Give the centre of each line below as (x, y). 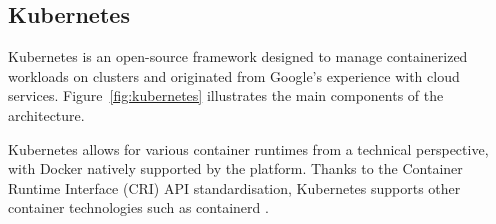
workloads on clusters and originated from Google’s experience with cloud (234, 75)
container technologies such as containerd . (138, 207)
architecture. (46, 114)
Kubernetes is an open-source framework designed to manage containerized (238, 56)
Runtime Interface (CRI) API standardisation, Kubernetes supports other (234, 187)
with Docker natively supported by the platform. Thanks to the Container (235, 168)
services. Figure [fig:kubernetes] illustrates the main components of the (226, 95)
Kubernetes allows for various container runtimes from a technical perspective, (248, 148)
